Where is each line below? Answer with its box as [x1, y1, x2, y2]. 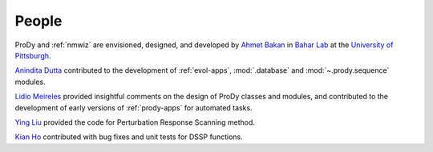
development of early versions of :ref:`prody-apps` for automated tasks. [14, 102, 253, 112]
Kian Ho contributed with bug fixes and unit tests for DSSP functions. [14, 132, 244, 142]
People [14, 12, 63, 30]
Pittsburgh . [14, 50, 51, 60]
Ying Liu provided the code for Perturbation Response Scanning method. [14, 117, 256, 127]
